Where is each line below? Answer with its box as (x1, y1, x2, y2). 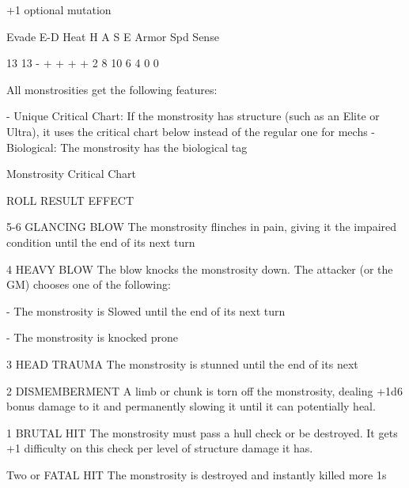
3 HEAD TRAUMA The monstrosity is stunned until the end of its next (6, 355, 358, 372)
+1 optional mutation (6, 2, 112, 17)
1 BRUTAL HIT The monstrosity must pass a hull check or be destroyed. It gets (6, 424, 398, 441)
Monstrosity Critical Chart (6, 165, 137, 182)
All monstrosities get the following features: (6, 81, 218, 97)
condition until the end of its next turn (6, 233, 195, 250)
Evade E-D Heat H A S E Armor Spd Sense (6, 28, 219, 44)
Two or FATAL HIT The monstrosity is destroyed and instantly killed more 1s (6, 466, 387, 482)
